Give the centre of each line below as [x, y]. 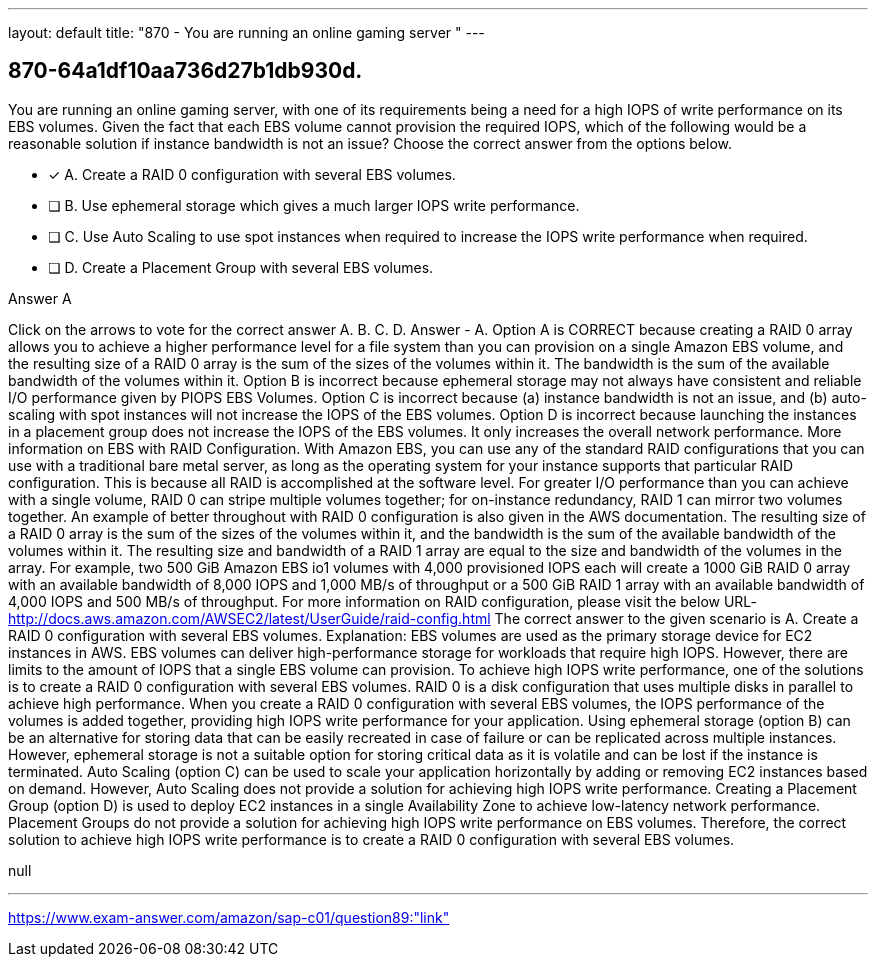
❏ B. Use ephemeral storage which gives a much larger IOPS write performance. [314, 205]
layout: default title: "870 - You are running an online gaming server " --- [246, 32]
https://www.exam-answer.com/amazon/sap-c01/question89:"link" [229, 917]
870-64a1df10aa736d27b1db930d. [185, 71]
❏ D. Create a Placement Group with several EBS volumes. [241, 267]
